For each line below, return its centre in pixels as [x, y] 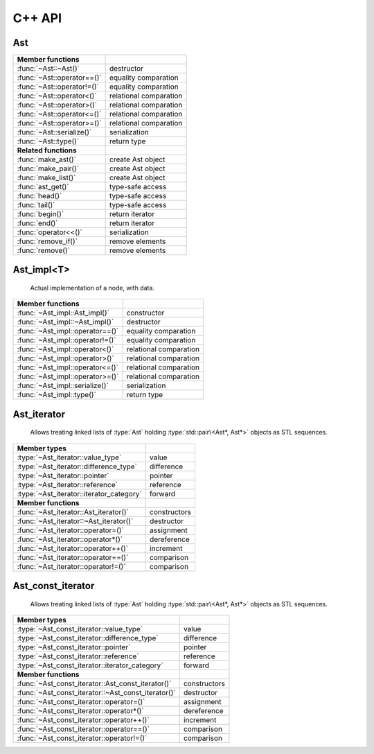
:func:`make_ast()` [46, 159]
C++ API [37, 18]
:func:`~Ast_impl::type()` [56, 395]
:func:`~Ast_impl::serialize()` [63, 386]
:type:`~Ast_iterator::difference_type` [77, 466]
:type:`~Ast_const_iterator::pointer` [74, 647]
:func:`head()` [39, 196]
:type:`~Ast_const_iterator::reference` [78, 656]
